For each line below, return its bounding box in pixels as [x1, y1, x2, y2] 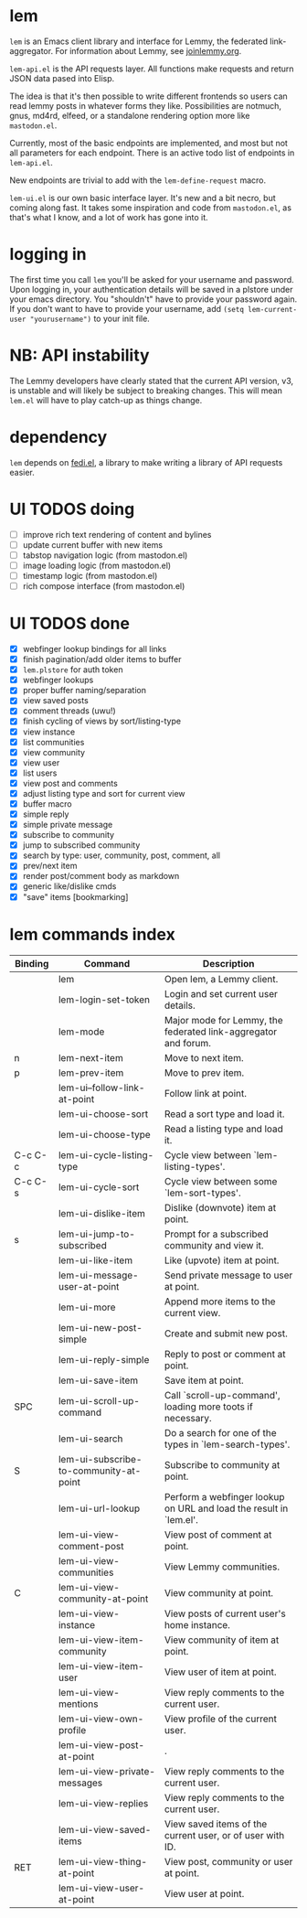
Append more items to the [164, 1295, 276, 1308]
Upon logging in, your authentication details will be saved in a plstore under [9, 284, 294, 295]
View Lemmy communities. [164, 1560, 281, 1573]
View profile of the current [164, 1712, 277, 1725]
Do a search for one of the [164, 1426, 277, 1439]
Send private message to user [164, 1269, 293, 1281]
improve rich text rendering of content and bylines [22, 529, 212, 540]
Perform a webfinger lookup [164, 1490, 285, 1503]
